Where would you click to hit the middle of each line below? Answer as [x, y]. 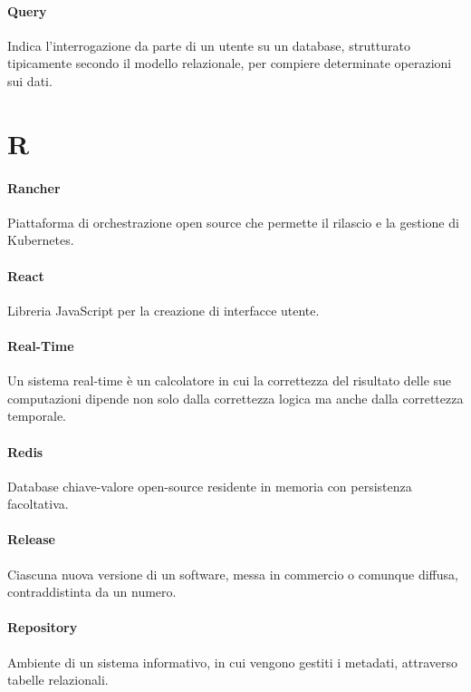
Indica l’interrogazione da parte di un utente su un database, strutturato [209, 45]
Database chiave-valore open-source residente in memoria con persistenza [210, 486]
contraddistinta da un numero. [92, 592]
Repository [43, 627]
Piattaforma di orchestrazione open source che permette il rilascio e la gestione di [233, 222]
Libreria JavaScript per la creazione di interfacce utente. [163, 310]
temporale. [37, 416]
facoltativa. [38, 504]
